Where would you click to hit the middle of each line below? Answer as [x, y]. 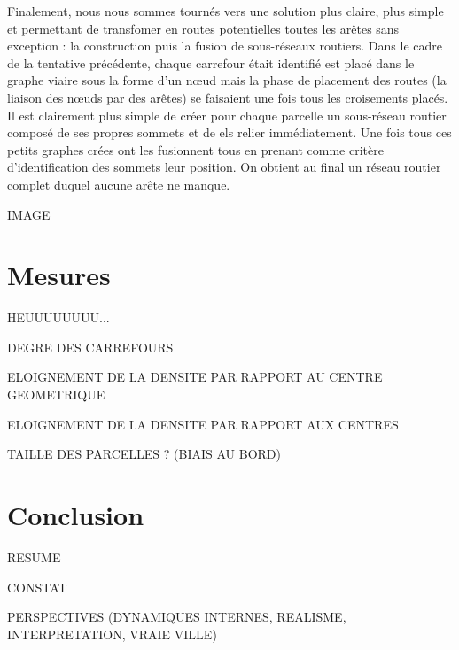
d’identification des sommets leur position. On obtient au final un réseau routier [224, 167]
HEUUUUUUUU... [58, 317]
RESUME [34, 557]
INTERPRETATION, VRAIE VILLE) [112, 634]
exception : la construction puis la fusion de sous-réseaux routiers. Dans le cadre [225, 46]
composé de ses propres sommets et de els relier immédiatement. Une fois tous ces [229, 132]
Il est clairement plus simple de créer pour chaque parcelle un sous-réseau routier [227, 115]
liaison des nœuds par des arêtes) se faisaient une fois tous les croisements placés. [228, 97]
